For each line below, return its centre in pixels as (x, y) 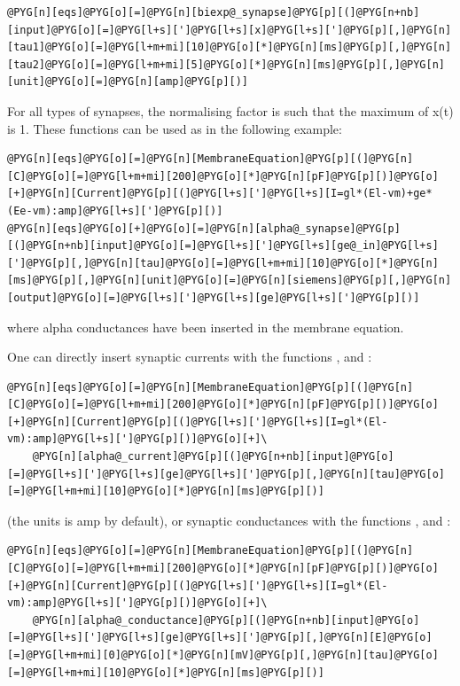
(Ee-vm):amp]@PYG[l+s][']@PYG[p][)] (115, 210)
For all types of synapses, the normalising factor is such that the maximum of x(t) (230, 110)
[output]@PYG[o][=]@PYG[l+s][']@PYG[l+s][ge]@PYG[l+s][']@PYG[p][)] (214, 297)
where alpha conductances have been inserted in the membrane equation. (206, 327)
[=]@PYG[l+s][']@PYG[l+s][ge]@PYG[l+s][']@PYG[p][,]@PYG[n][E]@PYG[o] (220, 638)
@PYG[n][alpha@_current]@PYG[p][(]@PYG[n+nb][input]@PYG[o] (213, 457)
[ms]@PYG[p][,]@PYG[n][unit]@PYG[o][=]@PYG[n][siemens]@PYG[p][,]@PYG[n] (230, 281)
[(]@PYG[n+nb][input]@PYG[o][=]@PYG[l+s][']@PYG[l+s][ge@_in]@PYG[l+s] (223, 246)
